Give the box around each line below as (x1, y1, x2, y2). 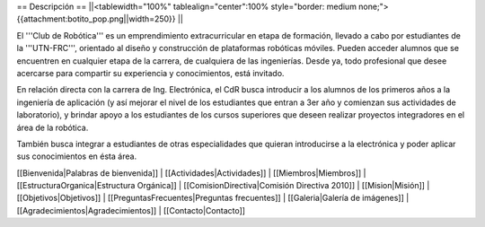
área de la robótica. (16, 122, 89, 133)
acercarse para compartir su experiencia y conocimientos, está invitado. (16, 67, 285, 78)
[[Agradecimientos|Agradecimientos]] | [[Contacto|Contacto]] (16, 205, 246, 215)
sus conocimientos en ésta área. (16, 151, 137, 162)
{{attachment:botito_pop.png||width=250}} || (16, 13, 184, 24)
